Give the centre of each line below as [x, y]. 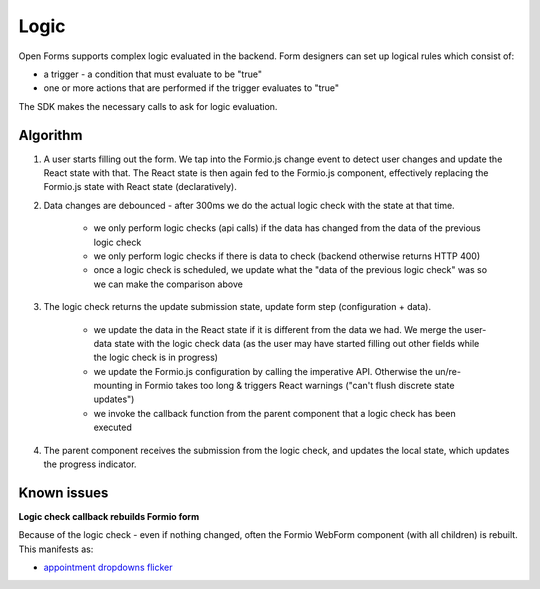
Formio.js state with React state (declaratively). [140, 187]
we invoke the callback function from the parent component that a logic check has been [275, 413]
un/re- [448, 371]
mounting [113, 386]
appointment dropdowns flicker [108, 567]
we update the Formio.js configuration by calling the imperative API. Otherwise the [263, 371]
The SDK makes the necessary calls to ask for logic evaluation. [148, 106]
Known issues [63, 492]
